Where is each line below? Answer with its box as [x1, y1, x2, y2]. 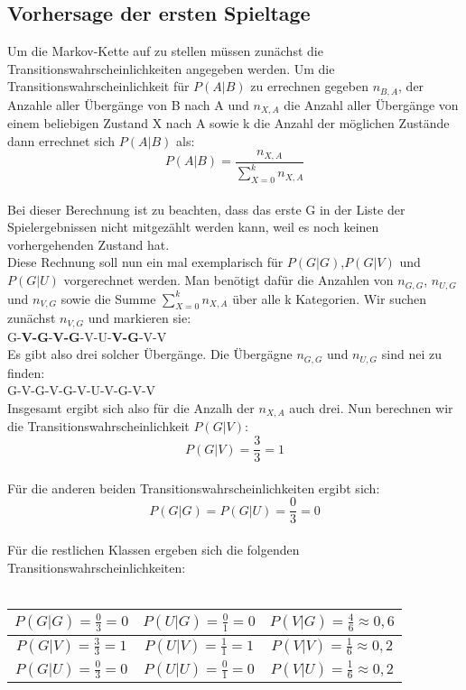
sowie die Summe [61, 289, 156, 308]
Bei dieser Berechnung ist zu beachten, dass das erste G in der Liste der [7, 199, 405, 218]
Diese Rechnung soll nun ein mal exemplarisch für [7, 253, 284, 271]
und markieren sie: [88, 308, 191, 327]
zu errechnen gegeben [250, 77, 369, 96]
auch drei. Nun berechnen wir [289, 399, 453, 418]
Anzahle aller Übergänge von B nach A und [7, 95, 249, 114]
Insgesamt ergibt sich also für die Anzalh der [7, 399, 255, 418]
